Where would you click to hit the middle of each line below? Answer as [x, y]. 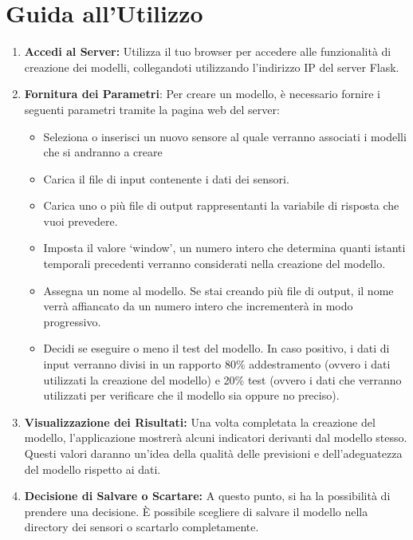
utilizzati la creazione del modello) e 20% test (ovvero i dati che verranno [222, 379]
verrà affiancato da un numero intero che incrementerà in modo [198, 306]
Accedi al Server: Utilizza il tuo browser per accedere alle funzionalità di [208, 51]
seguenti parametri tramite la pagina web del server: [152, 109]
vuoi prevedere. [81, 221]
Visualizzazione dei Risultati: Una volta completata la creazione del [200, 422]
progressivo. [72, 321]
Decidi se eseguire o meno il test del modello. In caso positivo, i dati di [216, 348]
